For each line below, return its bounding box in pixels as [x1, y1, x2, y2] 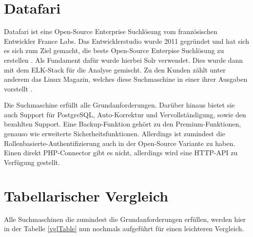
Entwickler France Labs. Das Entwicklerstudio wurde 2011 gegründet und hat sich [4, 36, 250, 46]
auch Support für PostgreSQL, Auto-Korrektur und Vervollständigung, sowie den [4, 109, 246, 119]
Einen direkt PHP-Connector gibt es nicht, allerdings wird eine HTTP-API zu [4, 147, 238, 158]
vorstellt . [4, 83, 33, 93]
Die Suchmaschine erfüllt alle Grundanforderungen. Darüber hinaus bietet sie [4, 100, 235, 110]
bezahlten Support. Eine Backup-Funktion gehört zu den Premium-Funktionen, [4, 119, 241, 129]
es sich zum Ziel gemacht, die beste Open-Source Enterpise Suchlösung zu [4, 45, 224, 55]
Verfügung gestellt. [4, 157, 60, 167]
